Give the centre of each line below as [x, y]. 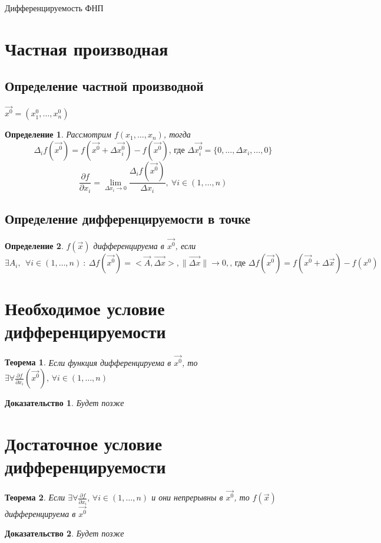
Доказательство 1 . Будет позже [64, 403]
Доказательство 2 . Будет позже [64, 533]
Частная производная [87, 48]
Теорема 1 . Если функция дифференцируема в [88, 362]
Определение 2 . [34, 246]
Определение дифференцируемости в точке [128, 218]
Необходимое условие [85, 308]
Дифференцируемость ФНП [54, 8]
